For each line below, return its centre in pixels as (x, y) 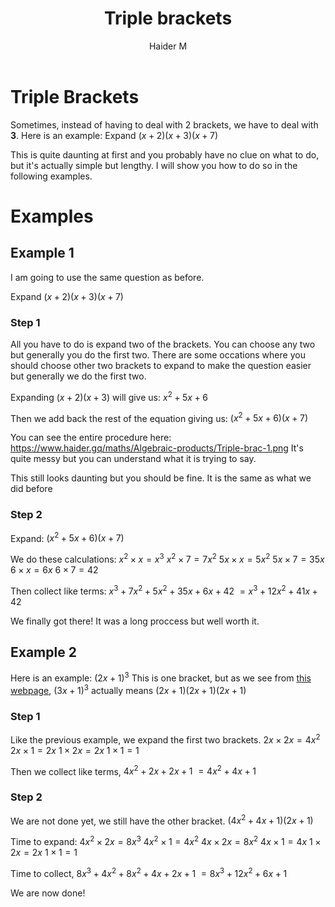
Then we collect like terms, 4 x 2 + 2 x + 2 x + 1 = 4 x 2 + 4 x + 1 (133, 770)
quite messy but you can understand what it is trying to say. (133, 459)
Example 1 (42, 253)
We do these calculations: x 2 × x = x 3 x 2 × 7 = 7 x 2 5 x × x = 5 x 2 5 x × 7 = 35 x (167, 558)
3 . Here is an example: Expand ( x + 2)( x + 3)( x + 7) (114, 135)
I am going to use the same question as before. (107, 277)
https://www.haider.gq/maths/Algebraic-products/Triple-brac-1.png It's (157, 448)
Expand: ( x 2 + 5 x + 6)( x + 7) (67, 537)
